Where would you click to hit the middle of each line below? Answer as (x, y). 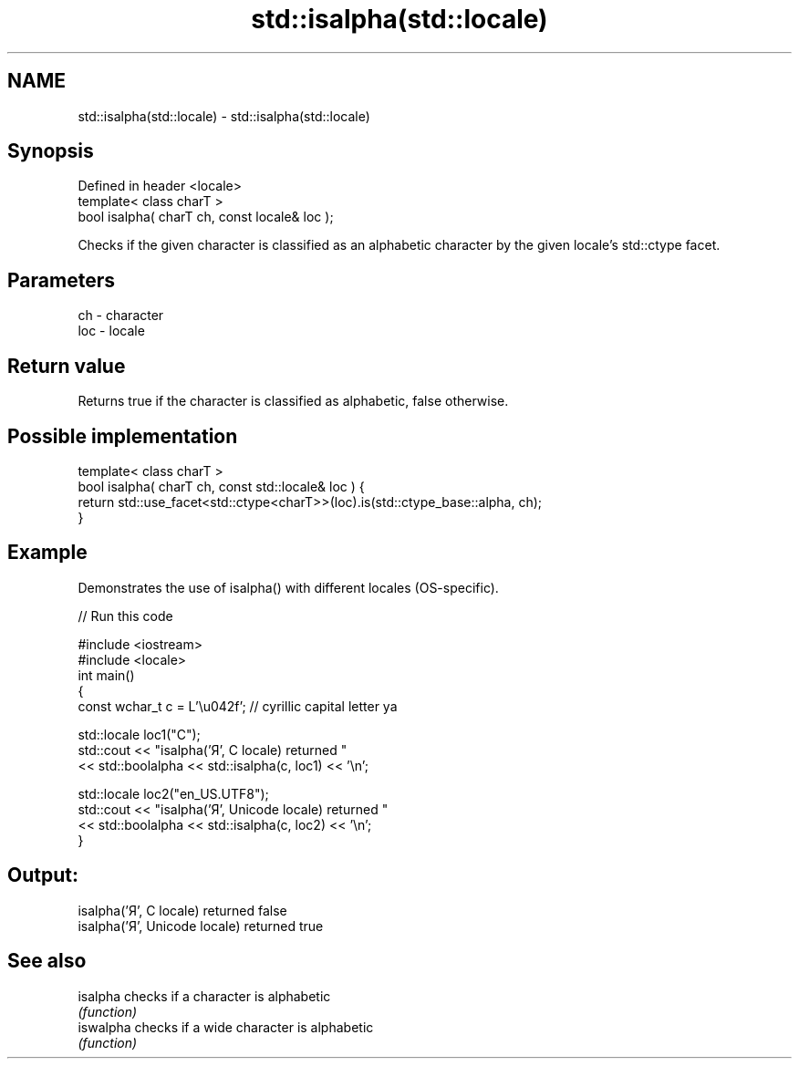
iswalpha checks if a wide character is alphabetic (226, 1027)
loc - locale (111, 331)
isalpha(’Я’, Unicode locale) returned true (201, 926)
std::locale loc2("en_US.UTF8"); (173, 793)
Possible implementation (123, 436)
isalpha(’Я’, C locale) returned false (182, 910)
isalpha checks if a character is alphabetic (204, 996)
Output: (43, 875)
